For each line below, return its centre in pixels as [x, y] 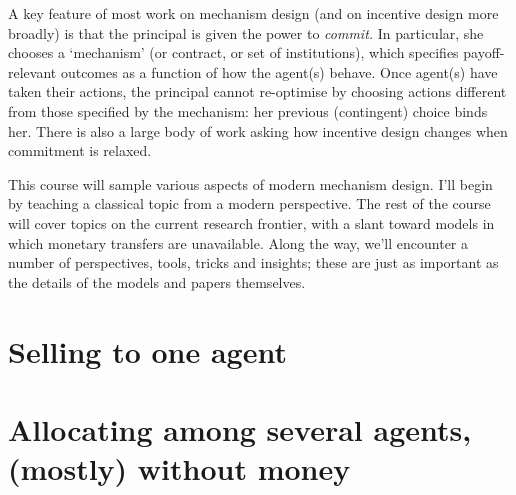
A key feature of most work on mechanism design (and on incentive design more [253, 13]
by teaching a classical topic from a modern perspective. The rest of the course [249, 203]
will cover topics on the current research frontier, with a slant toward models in [251, 222]
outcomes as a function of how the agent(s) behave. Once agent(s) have [279, 71]
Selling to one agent [147, 350]
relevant [32, 71]
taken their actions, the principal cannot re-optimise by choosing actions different [257, 91]
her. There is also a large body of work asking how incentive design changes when [258, 130]
